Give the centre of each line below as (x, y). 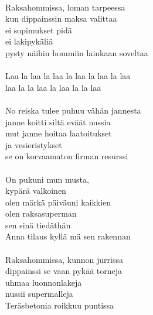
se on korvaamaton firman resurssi (67, 156)
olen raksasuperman (41, 213)
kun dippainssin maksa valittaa (61, 18)
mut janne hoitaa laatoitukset (59, 133)
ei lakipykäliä (29, 41)
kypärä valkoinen (36, 191)
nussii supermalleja (39, 294)
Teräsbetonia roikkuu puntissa (60, 305)
